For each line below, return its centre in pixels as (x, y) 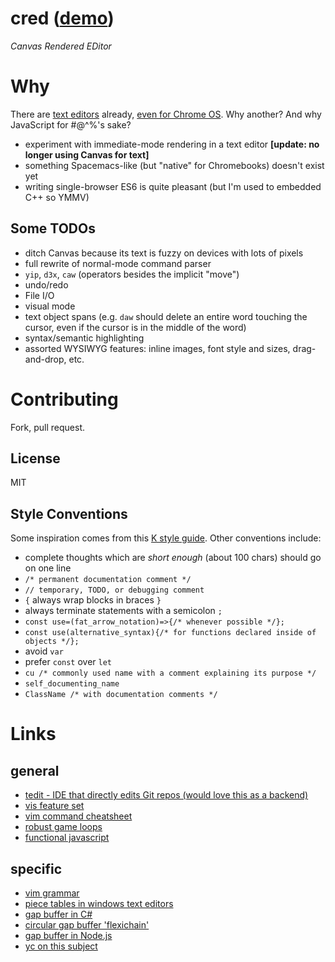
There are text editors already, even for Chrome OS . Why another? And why (166, 114)
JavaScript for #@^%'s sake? (71, 124)
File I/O (39, 295)
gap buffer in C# (58, 914)
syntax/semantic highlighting (84, 338)
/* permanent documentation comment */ (108, 580)
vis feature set (54, 806)
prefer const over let (68, 662)
